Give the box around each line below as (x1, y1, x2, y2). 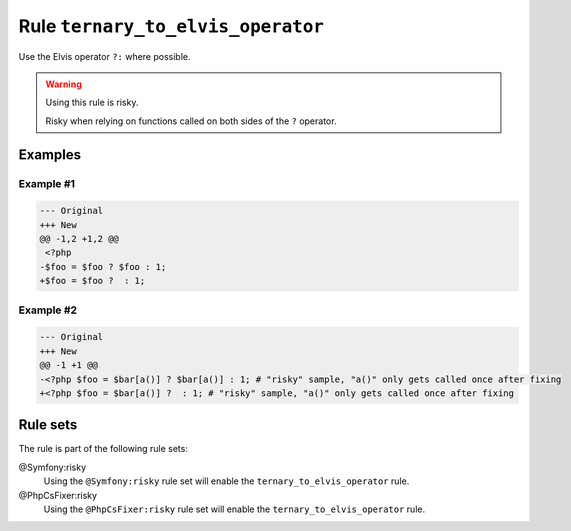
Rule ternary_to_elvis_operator (18, 15, 325, 37)
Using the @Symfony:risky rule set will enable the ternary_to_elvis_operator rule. (43, 475, 410, 487)
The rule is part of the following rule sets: (18, 443, 189, 455)
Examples (18, 146, 82, 163)
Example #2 (18, 303, 78, 317)
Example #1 (18, 176, 75, 190)
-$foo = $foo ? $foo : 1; (39, 261, 167, 272)
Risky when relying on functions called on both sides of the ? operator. (45, 115, 337, 127)
